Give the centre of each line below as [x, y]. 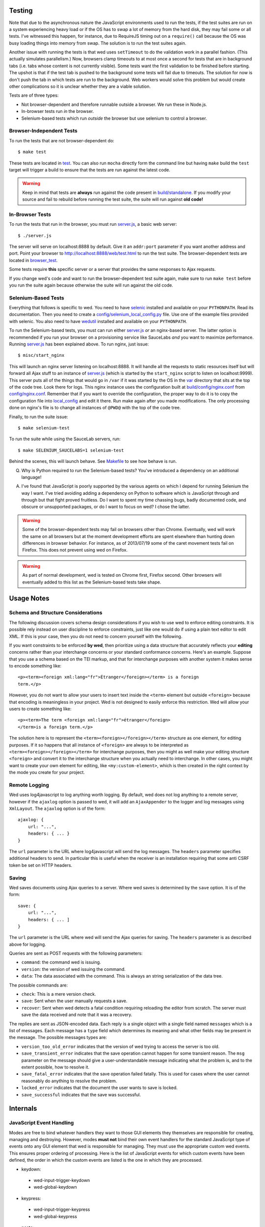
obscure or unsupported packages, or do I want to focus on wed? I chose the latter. [106, 507]
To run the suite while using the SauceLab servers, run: [65, 439]
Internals [23, 1108]
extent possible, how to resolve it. [55, 1067]
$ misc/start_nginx [41, 355]
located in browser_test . [33, 260]
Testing [21, 11]
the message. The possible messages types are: [58, 1038]
